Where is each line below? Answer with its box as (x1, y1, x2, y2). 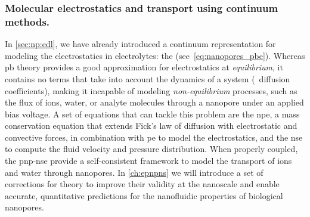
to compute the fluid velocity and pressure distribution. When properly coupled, (5, 142, 298, 155)
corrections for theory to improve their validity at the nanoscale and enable (5, 178, 280, 190)
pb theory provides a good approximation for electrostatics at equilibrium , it (5, 61, 283, 73)
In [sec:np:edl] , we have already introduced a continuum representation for (5, 38, 276, 50)
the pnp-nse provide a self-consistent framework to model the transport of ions (5, 154, 292, 167)
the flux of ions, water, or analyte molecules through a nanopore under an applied (5, 96, 304, 108)
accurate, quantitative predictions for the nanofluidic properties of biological (5, 189, 283, 201)
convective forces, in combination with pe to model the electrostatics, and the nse (5, 131, 303, 143)
